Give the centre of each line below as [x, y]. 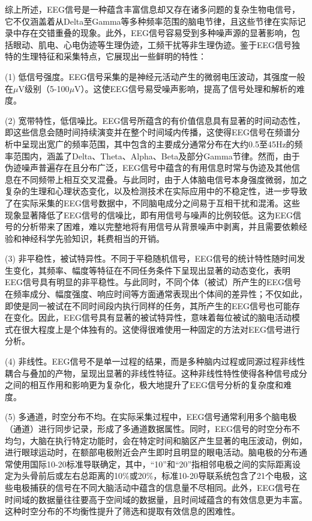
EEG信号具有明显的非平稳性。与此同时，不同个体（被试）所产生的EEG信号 [153, 282]
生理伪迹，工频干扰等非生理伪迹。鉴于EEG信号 [199, 44]
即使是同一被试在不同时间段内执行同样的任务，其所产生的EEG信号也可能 [148, 305]
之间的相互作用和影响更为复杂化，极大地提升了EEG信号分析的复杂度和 [144, 385]
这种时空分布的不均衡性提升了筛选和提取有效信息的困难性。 [122, 511]
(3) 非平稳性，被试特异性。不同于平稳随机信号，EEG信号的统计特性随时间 [151, 258]
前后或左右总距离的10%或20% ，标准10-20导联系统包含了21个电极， [168, 476]
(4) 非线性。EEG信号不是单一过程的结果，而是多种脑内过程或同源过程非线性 [155, 361]
